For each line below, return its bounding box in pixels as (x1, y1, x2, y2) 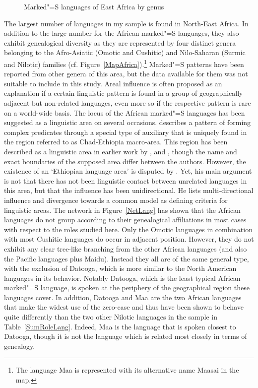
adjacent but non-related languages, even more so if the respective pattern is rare (4, 98, 251, 108)
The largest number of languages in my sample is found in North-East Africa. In (4, 18, 249, 28)
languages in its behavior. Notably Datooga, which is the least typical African (4, 272, 241, 283)
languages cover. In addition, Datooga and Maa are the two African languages (4, 292, 242, 302)
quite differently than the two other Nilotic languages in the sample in (4, 312, 217, 322)
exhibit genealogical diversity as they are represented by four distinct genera (4, 37, 236, 48)
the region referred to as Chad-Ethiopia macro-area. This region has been (4, 136, 228, 147)
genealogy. (4, 340, 35, 351)
